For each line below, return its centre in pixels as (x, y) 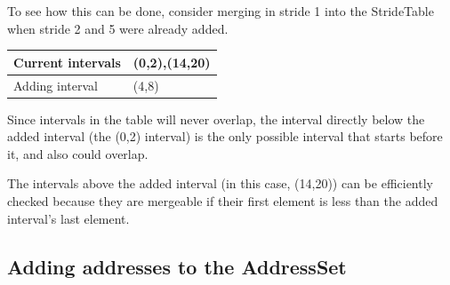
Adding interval (56, 85)
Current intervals (67, 62)
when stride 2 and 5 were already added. (118, 28)
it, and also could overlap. (78, 153)
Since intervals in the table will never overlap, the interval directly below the (216, 119)
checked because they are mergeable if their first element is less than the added (223, 201)
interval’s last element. (68, 218)
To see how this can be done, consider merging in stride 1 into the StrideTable (221, 11)
